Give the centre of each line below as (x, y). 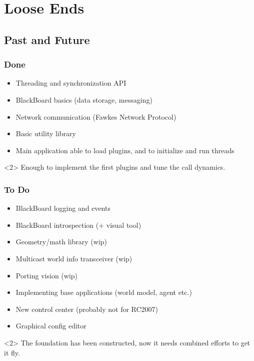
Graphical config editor (51, 326)
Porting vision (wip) (47, 275)
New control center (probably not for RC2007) (87, 309)
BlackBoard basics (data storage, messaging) (84, 99)
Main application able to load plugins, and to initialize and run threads (125, 150)
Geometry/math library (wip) (61, 242)
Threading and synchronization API (71, 83)
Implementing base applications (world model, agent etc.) (104, 292)
